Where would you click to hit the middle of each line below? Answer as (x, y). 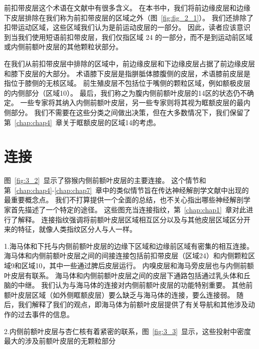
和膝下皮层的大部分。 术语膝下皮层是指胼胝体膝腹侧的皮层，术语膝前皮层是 (127, 73)
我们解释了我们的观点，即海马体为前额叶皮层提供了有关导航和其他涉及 (133, 304)
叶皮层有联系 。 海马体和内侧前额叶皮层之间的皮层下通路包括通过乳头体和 (124, 275)
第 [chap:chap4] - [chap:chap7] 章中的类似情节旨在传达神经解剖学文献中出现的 (127, 190)
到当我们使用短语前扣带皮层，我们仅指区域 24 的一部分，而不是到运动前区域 (129, 37)
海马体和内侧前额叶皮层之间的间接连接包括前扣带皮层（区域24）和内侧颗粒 (126, 256)
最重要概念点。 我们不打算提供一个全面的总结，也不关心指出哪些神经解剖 (124, 200)
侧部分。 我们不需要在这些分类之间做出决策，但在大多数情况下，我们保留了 (127, 112)
